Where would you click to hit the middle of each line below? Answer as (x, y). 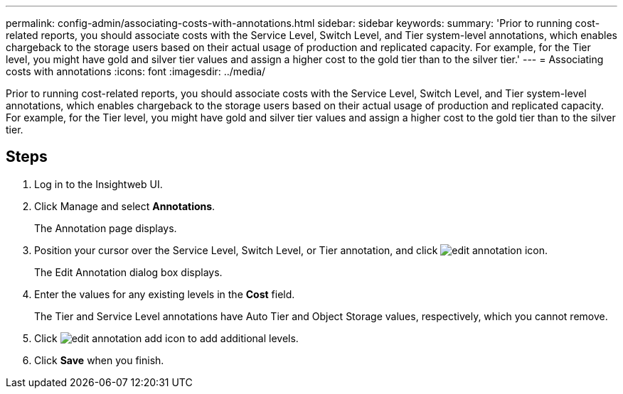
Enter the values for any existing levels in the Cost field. (165, 294)
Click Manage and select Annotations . (125, 206)
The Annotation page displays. (106, 228)
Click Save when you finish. (99, 360)
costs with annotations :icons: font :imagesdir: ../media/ (136, 71)
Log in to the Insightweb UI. (98, 184)
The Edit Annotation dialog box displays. (128, 272)
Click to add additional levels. (166, 338)
